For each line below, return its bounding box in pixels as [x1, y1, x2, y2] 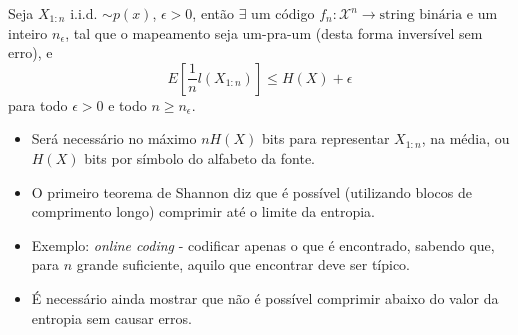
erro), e [8, 42, 53, 63]
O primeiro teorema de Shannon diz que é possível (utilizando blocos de [31, 181, 472, 202]
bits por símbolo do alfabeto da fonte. [84, 147, 315, 168]
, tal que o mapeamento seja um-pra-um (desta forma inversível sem [65, 22, 483, 43]
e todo [108, 94, 147, 115]
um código [251, 3, 315, 23]
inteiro [8, 22, 48, 43]
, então [192, 3, 234, 23]
